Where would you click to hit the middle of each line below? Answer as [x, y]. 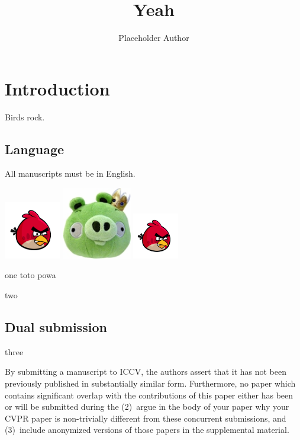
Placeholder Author [154, 38]
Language [35, 149]
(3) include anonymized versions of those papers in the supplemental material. [147, 430]
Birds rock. [25, 117]
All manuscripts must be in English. [70, 173]
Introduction [57, 88]
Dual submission [56, 326]
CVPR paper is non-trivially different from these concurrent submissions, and [146, 418]
